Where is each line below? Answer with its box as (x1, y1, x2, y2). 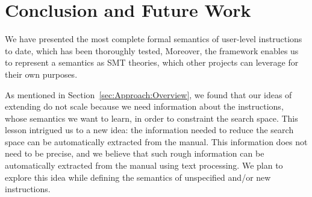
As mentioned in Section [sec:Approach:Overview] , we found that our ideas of (5, 88, 292, 101)
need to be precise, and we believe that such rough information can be (5, 147, 264, 160)
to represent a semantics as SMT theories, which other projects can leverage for (5, 56, 299, 69)
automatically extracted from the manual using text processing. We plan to (5, 159, 283, 172)
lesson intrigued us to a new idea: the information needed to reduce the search (5, 124, 294, 136)
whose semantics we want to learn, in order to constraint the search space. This (5, 111, 298, 124)
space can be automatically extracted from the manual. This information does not (5, 135, 308, 148)
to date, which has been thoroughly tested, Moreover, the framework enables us (5, 44, 299, 57)
